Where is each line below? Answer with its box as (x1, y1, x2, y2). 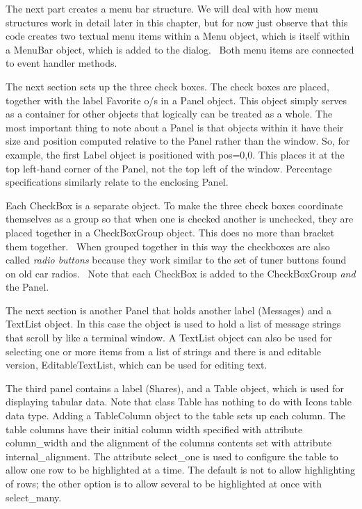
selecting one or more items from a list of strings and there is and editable (6, 344, 322, 358)
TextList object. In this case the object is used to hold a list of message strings (6, 316, 341, 331)
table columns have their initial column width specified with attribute (6, 421, 303, 436)
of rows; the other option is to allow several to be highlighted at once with (6, 476, 322, 490)
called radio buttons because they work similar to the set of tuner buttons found (6, 252, 347, 267)
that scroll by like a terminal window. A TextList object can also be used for (6, 330, 332, 345)
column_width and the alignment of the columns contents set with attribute (6, 435, 331, 450)
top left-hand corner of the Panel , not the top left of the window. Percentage (6, 161, 332, 175)
